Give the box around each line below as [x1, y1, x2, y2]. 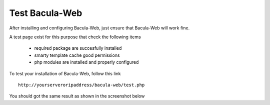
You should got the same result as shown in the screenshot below [9, 93, 145, 99]
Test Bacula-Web [9, 7, 82, 18]
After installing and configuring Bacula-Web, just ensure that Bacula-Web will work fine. [9, 25, 190, 31]
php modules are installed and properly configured [34, 59, 139, 65]
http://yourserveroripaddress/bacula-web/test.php [18, 82, 145, 88]
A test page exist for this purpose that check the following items [9, 34, 141, 40]
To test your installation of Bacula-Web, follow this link [9, 70, 121, 77]
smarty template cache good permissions [34, 52, 120, 58]
